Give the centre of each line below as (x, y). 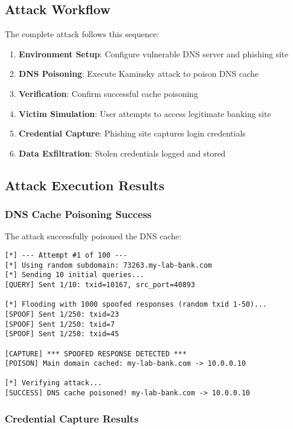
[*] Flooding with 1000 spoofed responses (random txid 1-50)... (136, 305)
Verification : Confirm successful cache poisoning (108, 93)
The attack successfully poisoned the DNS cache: (93, 236)
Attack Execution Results (85, 185)
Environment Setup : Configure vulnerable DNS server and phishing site (153, 53)
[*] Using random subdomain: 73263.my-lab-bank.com (108, 265)
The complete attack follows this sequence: (82, 34)
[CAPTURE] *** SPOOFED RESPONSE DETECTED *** (96, 354)
